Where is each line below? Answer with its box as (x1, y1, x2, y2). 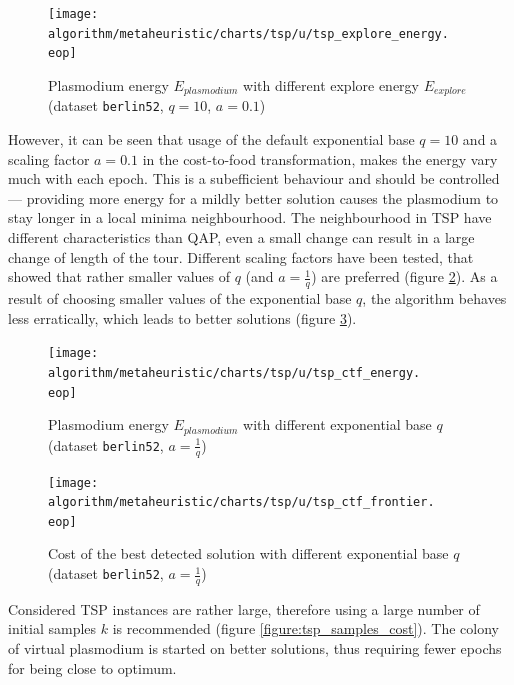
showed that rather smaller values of (8, 266, 230, 287)
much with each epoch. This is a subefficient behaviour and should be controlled (8, 168, 500, 189)
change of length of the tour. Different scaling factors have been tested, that (8, 246, 474, 267)
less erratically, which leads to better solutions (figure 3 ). (8, 307, 357, 328)
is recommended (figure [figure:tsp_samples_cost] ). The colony (112, 618, 499, 639)
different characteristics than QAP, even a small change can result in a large (8, 227, 475, 248)
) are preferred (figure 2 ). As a (311, 266, 498, 287)
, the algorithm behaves (362, 288, 507, 309)
